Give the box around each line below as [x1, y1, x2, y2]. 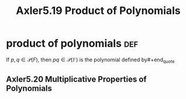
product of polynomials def [6, 37, 139, 50]
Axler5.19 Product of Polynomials [16, 4, 181, 17]
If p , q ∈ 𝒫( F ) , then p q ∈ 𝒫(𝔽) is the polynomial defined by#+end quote [6, 56, 175, 65]
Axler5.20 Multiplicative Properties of [6, 75, 147, 84]
